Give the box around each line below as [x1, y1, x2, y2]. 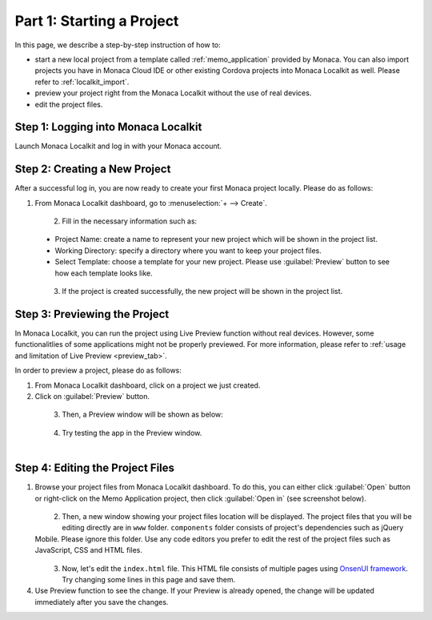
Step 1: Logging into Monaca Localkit [14, 120, 202, 134]
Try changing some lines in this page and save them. [62, 574, 236, 584]
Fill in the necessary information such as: [62, 216, 198, 226]
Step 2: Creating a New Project [14, 163, 171, 176]
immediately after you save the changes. [34, 597, 169, 606]
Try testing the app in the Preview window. [62, 428, 202, 437]
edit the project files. [34, 99, 103, 109]
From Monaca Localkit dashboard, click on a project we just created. [34, 380, 261, 390]
